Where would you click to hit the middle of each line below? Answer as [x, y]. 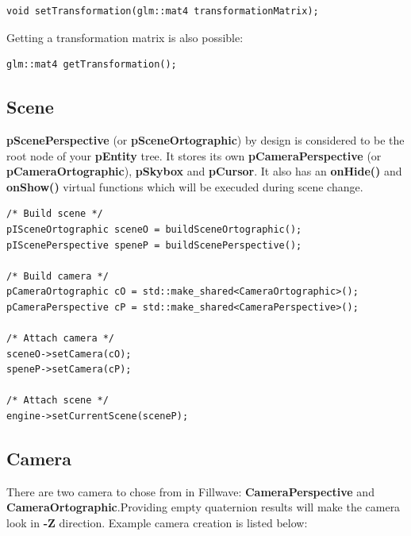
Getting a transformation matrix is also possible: [125, 37]
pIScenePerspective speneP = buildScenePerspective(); [154, 245]
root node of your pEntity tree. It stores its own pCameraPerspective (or [194, 155]
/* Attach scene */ [58, 401]
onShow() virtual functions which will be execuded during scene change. [185, 186]
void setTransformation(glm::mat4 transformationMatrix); [163, 11]
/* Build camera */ [58, 276]
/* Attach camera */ [61, 339]
